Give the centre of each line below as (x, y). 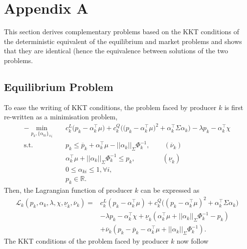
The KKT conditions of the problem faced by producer (86, 241)
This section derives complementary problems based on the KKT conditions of (122, 32)
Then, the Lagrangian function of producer (68, 190)
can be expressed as (170, 190)
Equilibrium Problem (59, 86)
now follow (193, 241)
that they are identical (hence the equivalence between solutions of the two (116, 51)
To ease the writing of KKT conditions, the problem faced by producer (110, 107)
